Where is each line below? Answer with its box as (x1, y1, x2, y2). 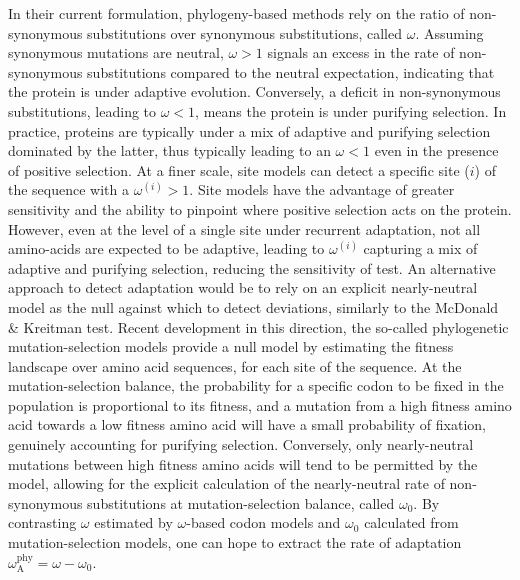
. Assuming (415, 22, 484, 43)
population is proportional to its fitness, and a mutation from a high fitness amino (8, 394, 512, 415)
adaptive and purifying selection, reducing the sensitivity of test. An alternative (8, 257, 496, 278)
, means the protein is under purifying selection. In (195, 100, 507, 121)
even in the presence (374, 140, 499, 161)
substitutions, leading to (8, 100, 157, 121)
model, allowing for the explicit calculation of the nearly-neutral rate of (8, 473, 445, 494)
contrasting (8, 512, 77, 533)
